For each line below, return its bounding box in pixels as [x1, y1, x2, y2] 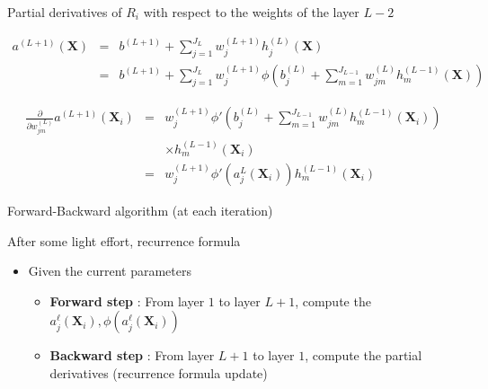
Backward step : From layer [49, 346, 215, 365]
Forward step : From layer [49, 291, 205, 310]
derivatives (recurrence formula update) [49, 363, 268, 382]
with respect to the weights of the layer [143, 3, 359, 21]
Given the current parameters [28, 261, 191, 280]
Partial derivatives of [7, 3, 122, 21]
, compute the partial [305, 346, 422, 365]
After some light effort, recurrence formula [7, 231, 241, 250]
